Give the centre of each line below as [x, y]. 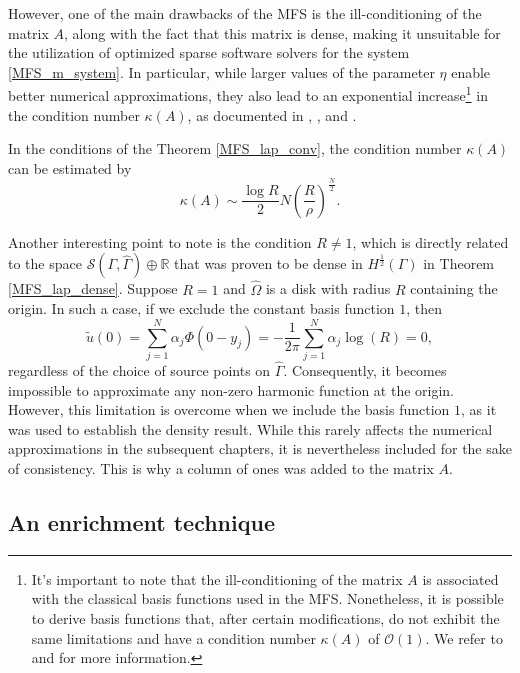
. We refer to [464, 637]
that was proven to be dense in [268, 263]
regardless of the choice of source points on [139, 370]
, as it [479, 409]
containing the [454, 288]
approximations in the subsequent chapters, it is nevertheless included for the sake [260, 448]
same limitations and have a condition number [173, 637]
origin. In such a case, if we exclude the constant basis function [201, 308]
